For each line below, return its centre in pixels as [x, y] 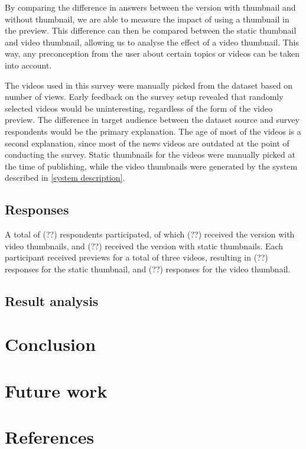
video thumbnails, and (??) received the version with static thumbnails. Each [144, 245]
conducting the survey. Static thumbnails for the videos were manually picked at [150, 154]
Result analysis [52, 300]
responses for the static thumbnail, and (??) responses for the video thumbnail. [148, 269]
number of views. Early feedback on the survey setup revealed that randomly [144, 97]
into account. [28, 65]
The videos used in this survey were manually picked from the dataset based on [149, 85]
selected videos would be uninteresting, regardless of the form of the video [139, 108]
